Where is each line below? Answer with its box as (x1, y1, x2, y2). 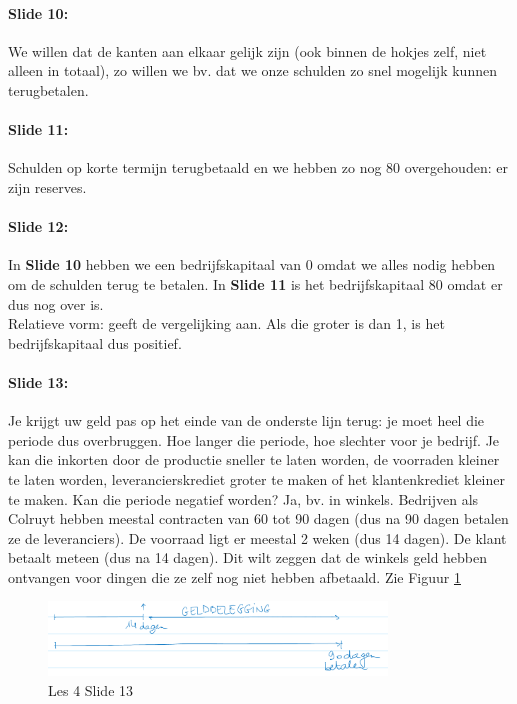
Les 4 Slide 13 (48, 679, 134, 700)
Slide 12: (8, 216, 69, 237)
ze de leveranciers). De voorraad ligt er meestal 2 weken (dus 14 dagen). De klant (8, 527, 507, 548)
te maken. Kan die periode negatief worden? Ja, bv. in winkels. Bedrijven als (8, 488, 479, 509)
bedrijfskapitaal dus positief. (8, 332, 182, 353)
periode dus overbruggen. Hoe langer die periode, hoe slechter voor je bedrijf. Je (8, 429, 500, 450)
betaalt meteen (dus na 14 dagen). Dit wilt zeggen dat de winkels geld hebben (8, 547, 488, 568)
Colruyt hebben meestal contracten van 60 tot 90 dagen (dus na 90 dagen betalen (8, 508, 509, 529)
